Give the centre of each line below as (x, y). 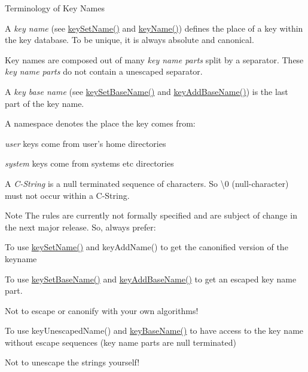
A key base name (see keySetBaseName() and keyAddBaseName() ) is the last (147, 91)
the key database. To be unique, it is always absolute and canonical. (129, 40)
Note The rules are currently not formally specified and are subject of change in (151, 215)
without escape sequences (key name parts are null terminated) (121, 342)
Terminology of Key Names (55, 8)
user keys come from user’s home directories (86, 143)
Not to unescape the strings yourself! (72, 362)
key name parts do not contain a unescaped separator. (104, 71)
